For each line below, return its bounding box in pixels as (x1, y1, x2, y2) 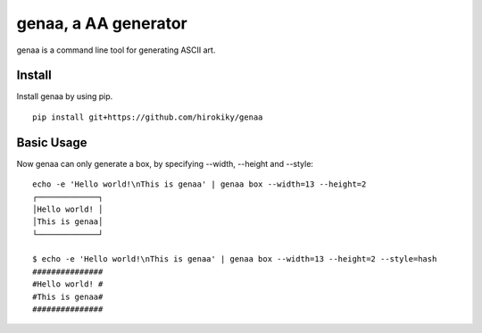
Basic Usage (16, 135, 87, 150)
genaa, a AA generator (16, 13, 187, 33)
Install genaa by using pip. (16, 91, 113, 102)
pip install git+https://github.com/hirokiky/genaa (32, 112, 263, 122)
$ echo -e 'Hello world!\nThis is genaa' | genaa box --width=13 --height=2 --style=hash (32, 254, 437, 264)
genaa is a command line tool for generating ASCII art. (16, 45, 216, 55)
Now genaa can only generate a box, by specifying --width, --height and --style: (16, 158, 314, 169)
